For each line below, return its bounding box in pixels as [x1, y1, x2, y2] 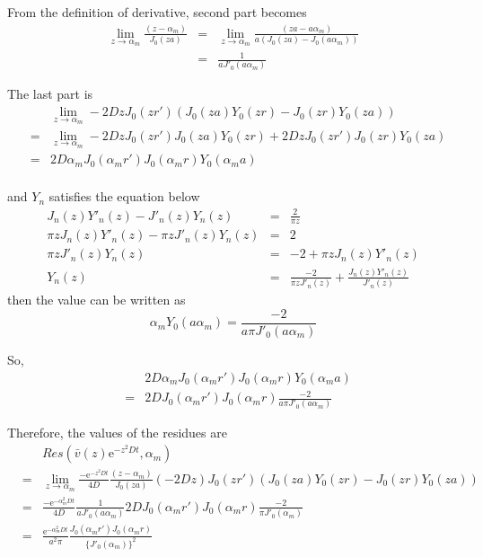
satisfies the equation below [48, 187, 200, 206]
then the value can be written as [7, 290, 186, 309]
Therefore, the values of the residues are [7, 423, 227, 442]
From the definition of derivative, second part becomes [7, 3, 307, 21]
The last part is [7, 84, 93, 103]
